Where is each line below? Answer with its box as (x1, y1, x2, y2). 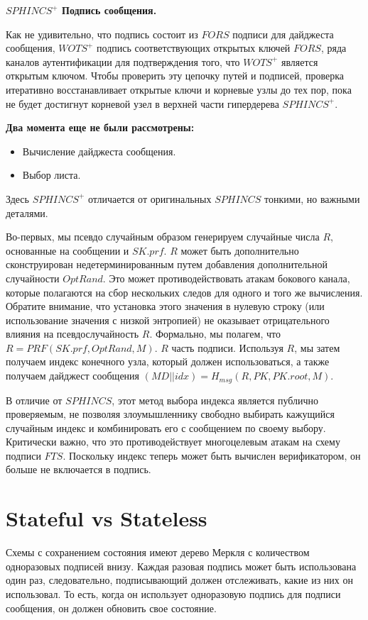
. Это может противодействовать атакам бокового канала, (102, 270, 350, 285)
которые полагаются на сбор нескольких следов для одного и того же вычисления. (6, 284, 363, 299)
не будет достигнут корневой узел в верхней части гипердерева (6, 96, 279, 111)
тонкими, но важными (264, 191, 360, 206)
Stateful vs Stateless (6, 504, 207, 533)
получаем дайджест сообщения (6, 368, 140, 383)
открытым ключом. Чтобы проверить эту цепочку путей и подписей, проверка (6, 68, 344, 83)
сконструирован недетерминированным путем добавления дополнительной (6, 257, 328, 272)
